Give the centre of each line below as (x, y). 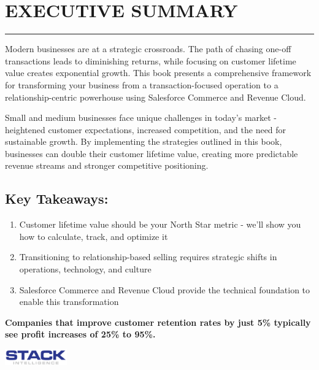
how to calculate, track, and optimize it (94, 236)
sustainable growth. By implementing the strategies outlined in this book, (144, 141)
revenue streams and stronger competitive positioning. (107, 165)
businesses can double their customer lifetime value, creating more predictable (152, 153)
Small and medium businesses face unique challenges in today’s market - (141, 118)
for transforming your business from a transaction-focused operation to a (142, 84)
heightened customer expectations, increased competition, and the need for (146, 129)
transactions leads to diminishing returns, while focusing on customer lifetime (151, 60)
